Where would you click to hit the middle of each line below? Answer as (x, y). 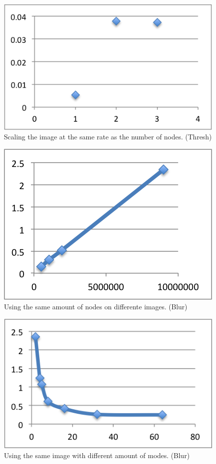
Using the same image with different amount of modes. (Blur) (97, 455)
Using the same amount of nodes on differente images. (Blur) (96, 307)
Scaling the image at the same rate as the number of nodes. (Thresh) (108, 137)
